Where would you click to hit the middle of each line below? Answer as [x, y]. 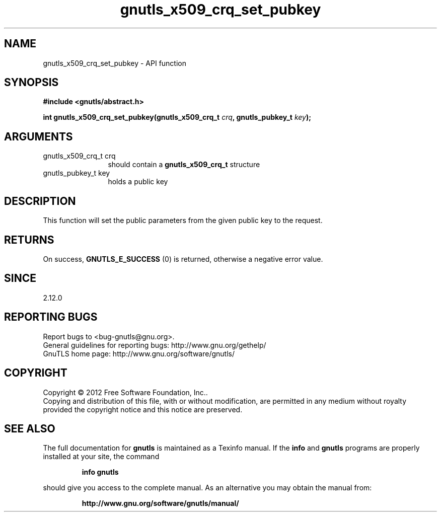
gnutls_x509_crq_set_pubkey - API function [115, 63]
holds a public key [138, 182]
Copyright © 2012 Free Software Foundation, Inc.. [125, 392]
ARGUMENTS [39, 136]
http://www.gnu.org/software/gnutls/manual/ [160, 503]
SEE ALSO [30, 428]
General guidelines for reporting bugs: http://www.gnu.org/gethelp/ [155, 345]
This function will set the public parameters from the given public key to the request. [183, 220]
